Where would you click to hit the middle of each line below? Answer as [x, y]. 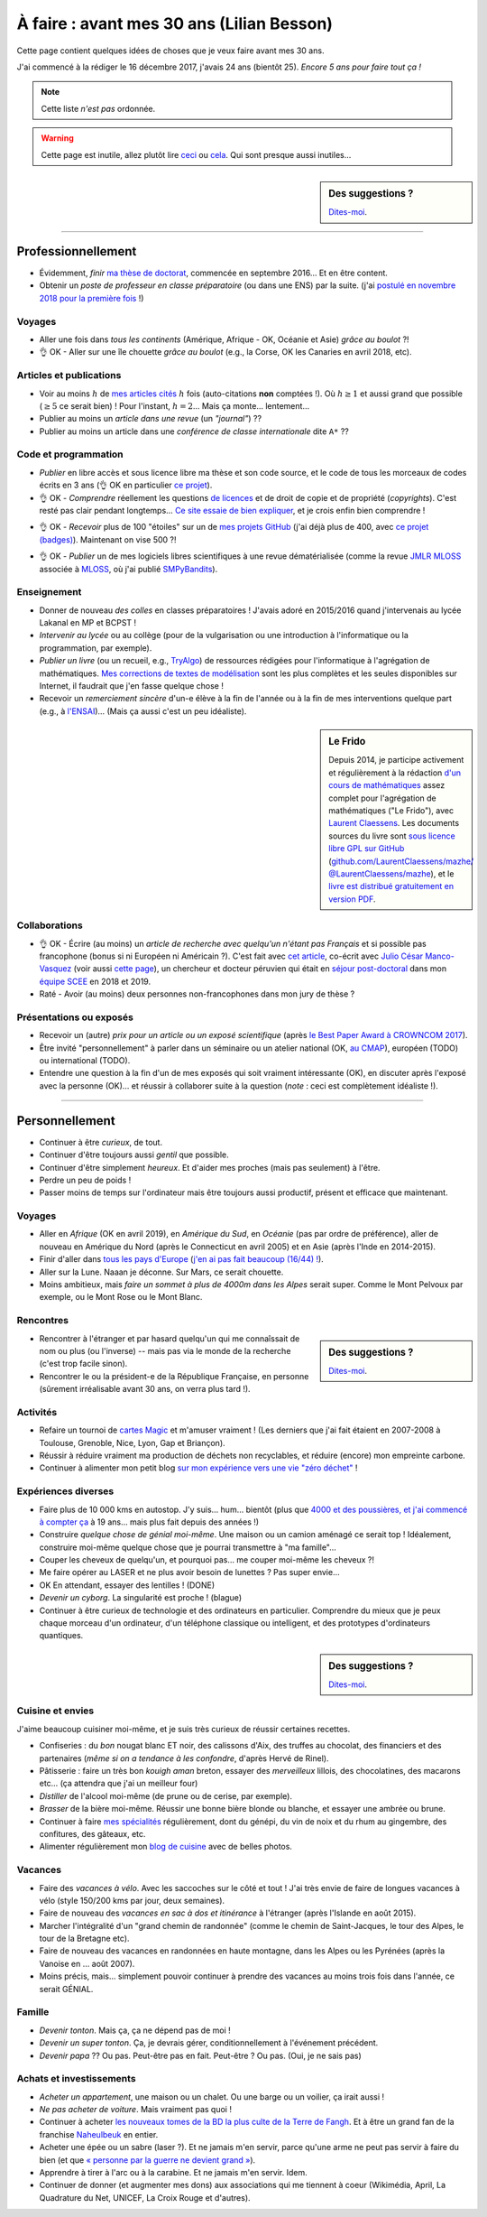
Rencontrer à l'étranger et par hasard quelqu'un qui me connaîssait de [170, 1338]
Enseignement [49, 592]
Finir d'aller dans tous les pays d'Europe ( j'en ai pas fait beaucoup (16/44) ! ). [181, 1259]
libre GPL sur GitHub [367, 849]
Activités [37, 1412]
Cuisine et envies [55, 1711]
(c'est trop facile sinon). [83, 1364]
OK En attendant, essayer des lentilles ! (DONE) [127, 1585]
